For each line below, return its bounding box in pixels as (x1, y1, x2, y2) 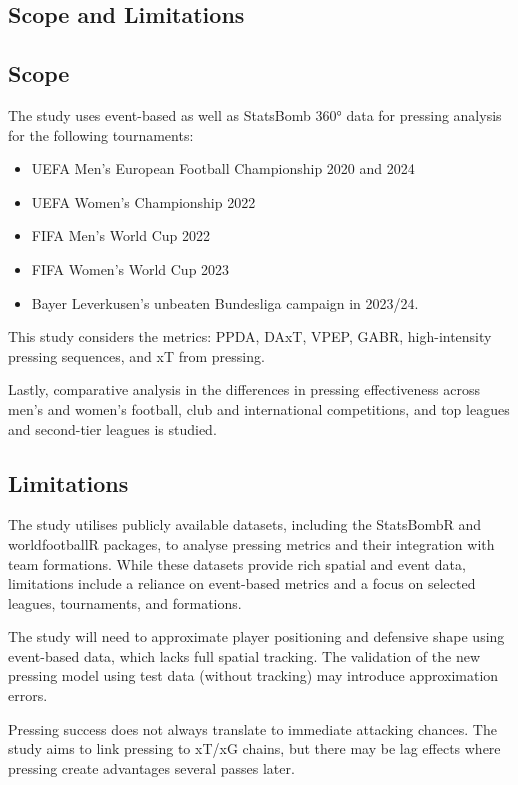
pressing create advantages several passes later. (8, 757, 295, 778)
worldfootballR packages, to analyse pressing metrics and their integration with (8, 533, 495, 554)
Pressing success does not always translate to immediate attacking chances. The (8, 718, 497, 739)
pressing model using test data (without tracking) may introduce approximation (8, 665, 499, 686)
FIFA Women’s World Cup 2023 (31, 258, 230, 279)
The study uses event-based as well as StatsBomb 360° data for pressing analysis (8, 104, 502, 125)
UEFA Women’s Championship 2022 (31, 191, 256, 212)
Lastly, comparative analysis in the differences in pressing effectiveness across (8, 379, 480, 400)
